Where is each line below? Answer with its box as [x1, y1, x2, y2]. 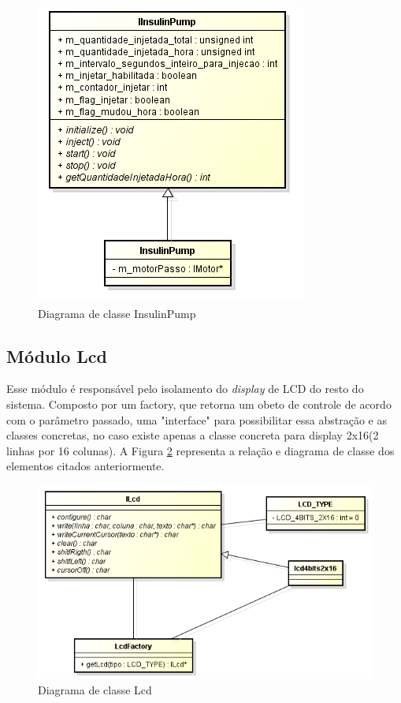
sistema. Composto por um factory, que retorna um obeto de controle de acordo [6, 395, 392, 412]
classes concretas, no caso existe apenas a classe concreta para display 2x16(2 [6, 427, 379, 443]
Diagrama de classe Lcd [38, 681, 152, 697]
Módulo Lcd [6, 343, 108, 368]
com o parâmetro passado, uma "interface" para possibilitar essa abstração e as [6, 411, 387, 428]
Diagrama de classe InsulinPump [38, 305, 196, 321]
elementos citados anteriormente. [6, 458, 165, 474]
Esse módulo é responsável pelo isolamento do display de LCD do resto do [6, 380, 364, 397]
